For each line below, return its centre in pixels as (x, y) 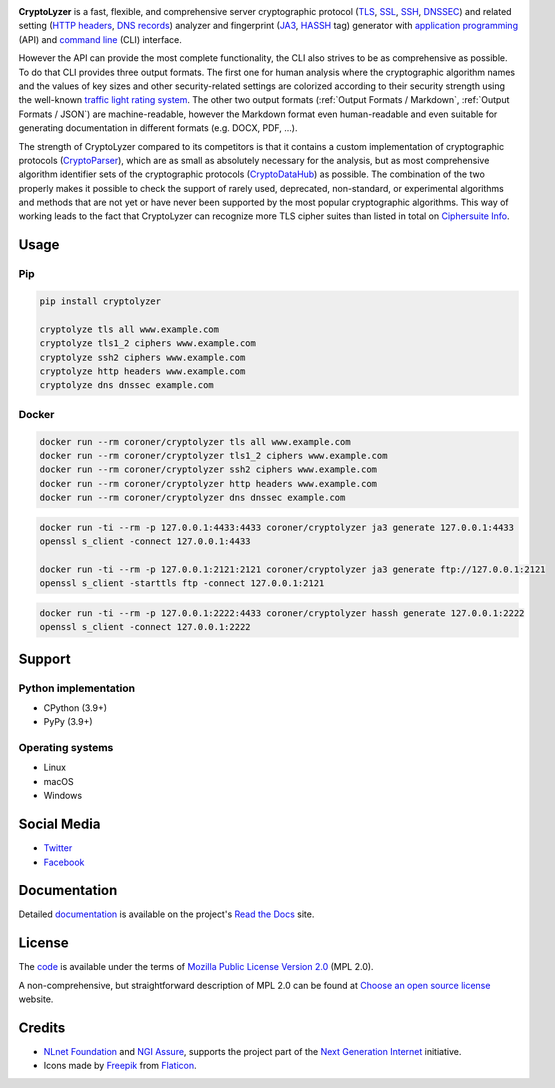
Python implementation (76, 688)
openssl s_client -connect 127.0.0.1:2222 (145, 627)
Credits (42, 1027)
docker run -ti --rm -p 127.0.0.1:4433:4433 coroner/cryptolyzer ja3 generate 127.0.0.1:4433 (277, 527)
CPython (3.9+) (75, 707)
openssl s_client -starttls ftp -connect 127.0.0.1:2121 (182, 583)
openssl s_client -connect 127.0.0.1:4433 (145, 541)
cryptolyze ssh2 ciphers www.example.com (142, 357)
